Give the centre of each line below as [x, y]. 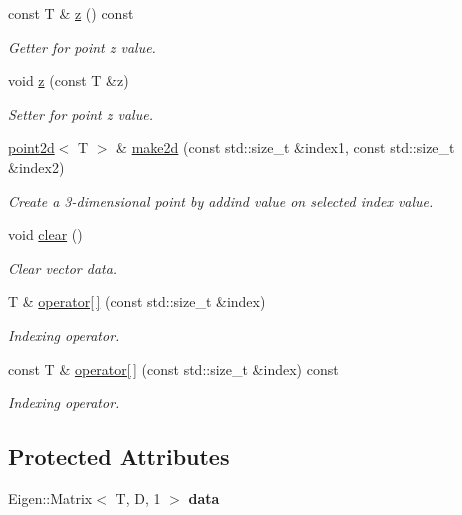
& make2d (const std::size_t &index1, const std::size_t [285, 147]
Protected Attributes [119, 456]
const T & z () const [71, 13]
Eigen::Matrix [50, 497]
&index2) [36, 166]
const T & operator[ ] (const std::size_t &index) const [173, 368]
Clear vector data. [63, 267]
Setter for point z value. [80, 113]
